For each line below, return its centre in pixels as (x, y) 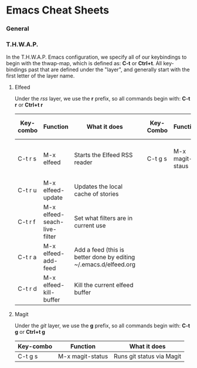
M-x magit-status (83, 356)
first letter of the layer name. (40, 76)
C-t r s (27, 159)
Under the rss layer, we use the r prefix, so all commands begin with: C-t (102, 99)
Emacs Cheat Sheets (58, 10)
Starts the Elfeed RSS (103, 155)
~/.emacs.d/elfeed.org (105, 265)
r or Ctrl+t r (28, 105)
